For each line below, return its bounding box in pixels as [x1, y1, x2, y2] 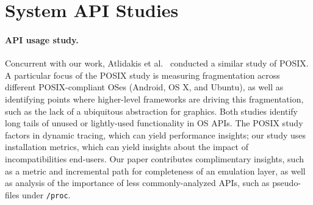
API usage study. [5, 33, 79, 46]
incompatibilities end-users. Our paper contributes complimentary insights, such [5, 152, 304, 165]
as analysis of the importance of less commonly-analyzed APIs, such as [5, 176, 270, 189]
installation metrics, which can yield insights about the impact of [5, 140, 248, 153]
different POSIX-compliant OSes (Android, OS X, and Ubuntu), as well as [5, 81, 284, 93]
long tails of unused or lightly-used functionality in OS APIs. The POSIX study [5, 117, 303, 129]
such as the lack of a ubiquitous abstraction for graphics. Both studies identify [5, 104, 298, 117]
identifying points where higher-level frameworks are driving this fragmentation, [5, 92, 304, 105]
